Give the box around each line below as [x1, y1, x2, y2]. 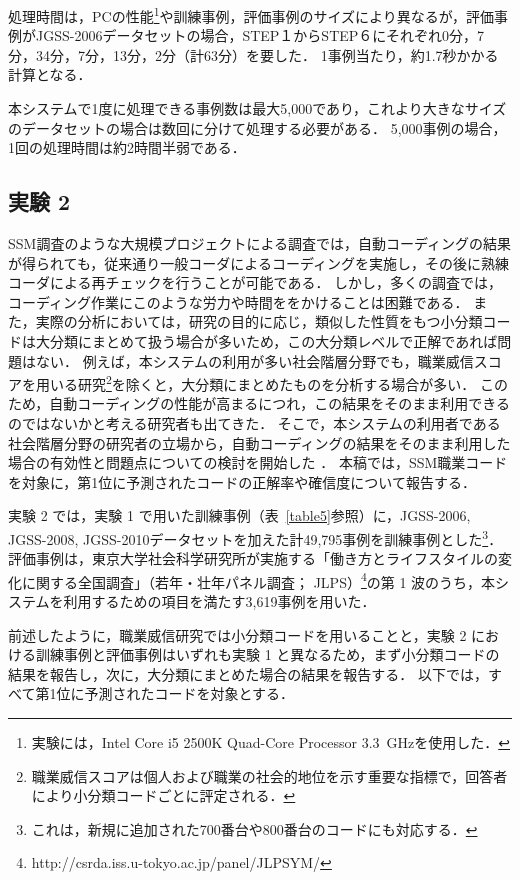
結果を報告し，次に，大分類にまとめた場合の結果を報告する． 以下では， [8, 663, 488, 684]
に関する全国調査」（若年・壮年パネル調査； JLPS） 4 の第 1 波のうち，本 [21, 568, 496, 592]
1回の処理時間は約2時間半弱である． [8, 137, 246, 158]
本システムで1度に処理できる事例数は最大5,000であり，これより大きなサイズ [8, 98, 507, 119]
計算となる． [8, 64, 92, 85]
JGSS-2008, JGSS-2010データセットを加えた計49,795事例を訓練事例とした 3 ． [8, 525, 503, 549]
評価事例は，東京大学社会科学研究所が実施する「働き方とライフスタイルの [8, 548, 498, 569]
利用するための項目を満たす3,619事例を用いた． [63, 591, 376, 612]
